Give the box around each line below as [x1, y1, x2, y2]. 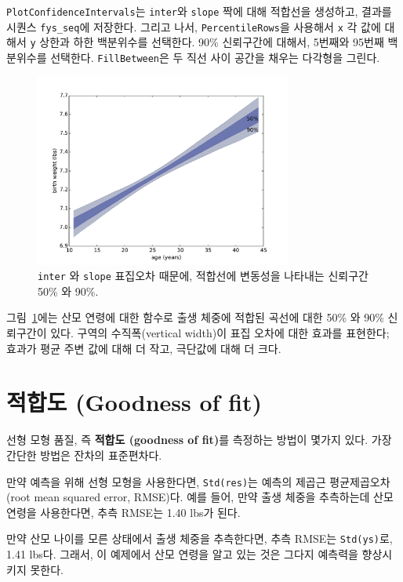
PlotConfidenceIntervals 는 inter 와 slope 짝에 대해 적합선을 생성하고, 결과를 [6, 3, 392, 19]
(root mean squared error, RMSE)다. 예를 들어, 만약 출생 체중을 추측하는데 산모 [6, 489, 394, 505]
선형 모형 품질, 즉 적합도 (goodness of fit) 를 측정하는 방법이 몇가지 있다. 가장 [6, 431, 392, 448]
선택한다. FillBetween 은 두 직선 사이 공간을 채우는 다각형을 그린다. [50, 49, 380, 65]
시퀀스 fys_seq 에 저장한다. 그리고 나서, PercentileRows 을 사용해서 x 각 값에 [6, 18, 381, 35]
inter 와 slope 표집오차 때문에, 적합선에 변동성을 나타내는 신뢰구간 [38, 267, 369, 284]
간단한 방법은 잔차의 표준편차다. [6, 446, 162, 463]
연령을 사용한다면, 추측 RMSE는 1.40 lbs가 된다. [6, 504, 241, 520]
